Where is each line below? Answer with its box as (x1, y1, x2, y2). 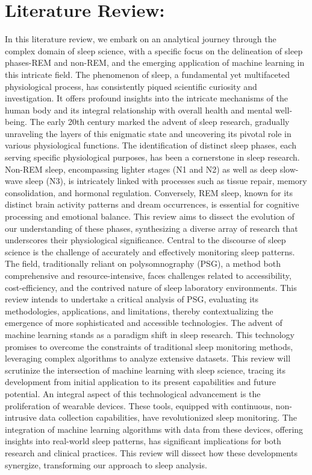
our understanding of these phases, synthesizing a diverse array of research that (5, 222, 298, 234)
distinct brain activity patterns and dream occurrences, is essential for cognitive (5, 198, 299, 211)
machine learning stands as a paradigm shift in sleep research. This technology (5, 328, 295, 340)
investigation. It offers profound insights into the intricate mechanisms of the (5, 92, 288, 104)
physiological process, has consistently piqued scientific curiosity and (5, 80, 257, 92)
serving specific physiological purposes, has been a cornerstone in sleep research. (5, 151, 300, 164)
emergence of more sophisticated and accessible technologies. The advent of (5, 316, 282, 329)
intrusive (5, 411, 37, 424)
